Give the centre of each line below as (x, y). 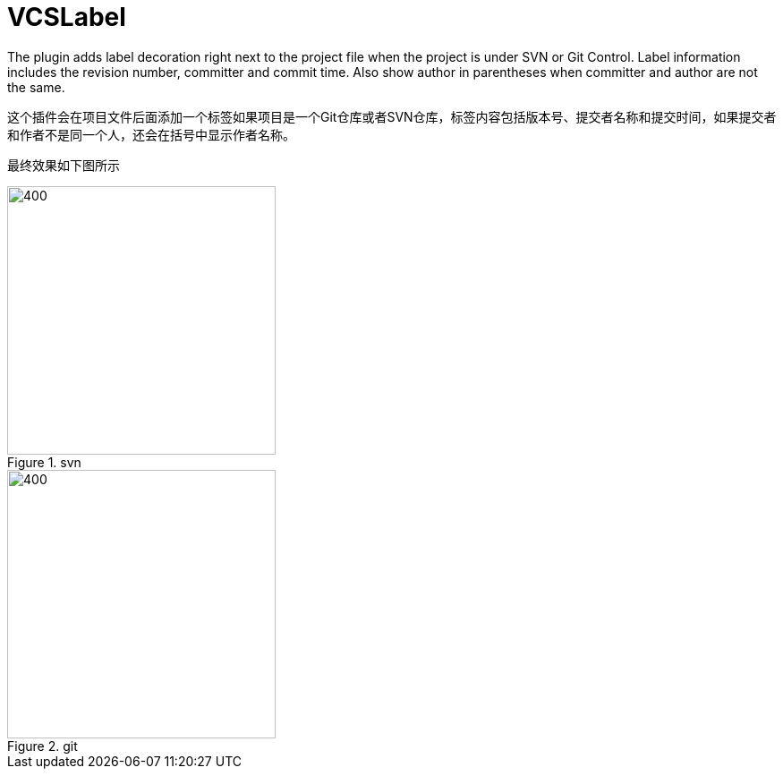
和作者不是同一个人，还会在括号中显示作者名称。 (151, 134)
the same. (36, 87)
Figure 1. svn (44, 462)
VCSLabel (67, 17)
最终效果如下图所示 (64, 165)
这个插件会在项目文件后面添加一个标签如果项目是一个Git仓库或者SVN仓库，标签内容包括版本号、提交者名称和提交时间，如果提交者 (392, 116)
